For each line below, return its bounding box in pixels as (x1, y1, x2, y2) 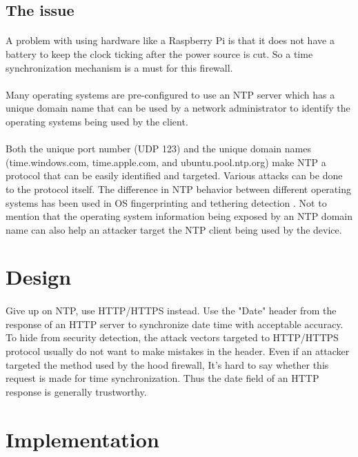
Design (6, 263, 72, 291)
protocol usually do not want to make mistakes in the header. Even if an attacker (6, 344, 350, 358)
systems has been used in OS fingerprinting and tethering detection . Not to (6, 195, 327, 210)
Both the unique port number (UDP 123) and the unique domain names (6, 141, 311, 156)
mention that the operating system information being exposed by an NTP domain (6, 209, 352, 223)
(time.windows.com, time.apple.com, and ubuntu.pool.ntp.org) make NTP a (6, 154, 326, 169)
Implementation (6, 425, 159, 453)
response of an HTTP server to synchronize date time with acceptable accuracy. (6, 316, 344, 331)
